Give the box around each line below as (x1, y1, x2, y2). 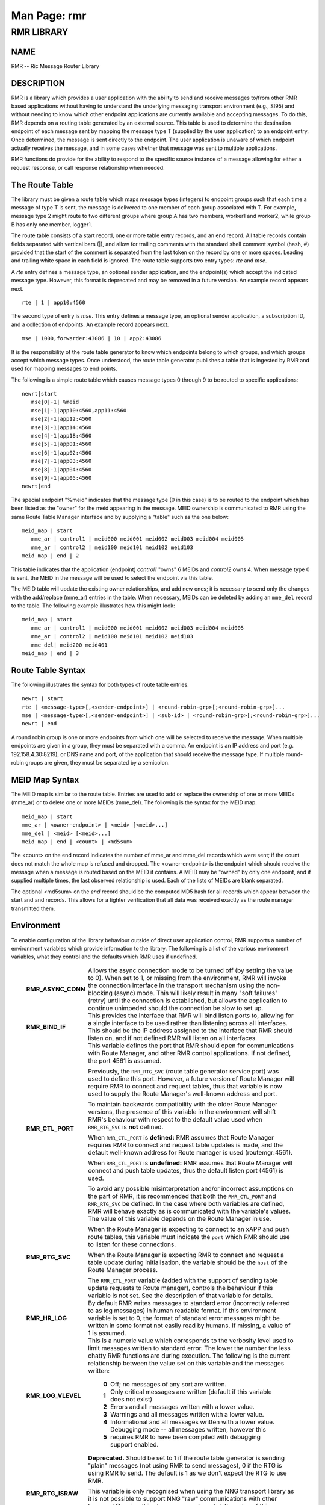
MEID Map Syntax (11, 774, 79, 785)
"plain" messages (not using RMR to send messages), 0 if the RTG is (88, 1461, 282, 1469)
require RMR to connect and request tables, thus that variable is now (88, 1082, 282, 1090)
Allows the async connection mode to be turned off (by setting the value (88, 966, 293, 975)
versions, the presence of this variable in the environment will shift (88, 1108, 276, 1116)
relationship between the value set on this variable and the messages (88, 1359, 285, 1367)
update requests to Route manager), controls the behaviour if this (88, 1283, 273, 1292)
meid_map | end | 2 (22, 553, 79, 559)
